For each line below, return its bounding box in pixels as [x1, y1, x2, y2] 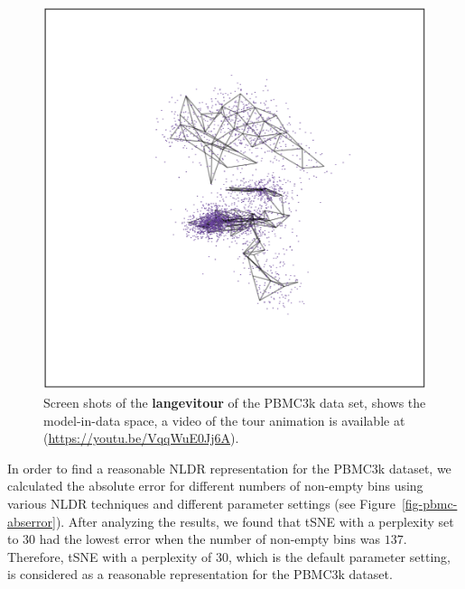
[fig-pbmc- [401, 493, 458, 512]
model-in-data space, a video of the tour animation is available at [43, 410, 405, 429]
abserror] [7, 511, 56, 530]
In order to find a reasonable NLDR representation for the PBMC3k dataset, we [7, 458, 451, 477]
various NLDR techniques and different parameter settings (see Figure [7, 493, 395, 512]
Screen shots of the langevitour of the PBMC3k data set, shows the [43, 393, 426, 412]
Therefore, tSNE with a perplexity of [7, 547, 212, 566]
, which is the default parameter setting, [228, 547, 451, 566]
